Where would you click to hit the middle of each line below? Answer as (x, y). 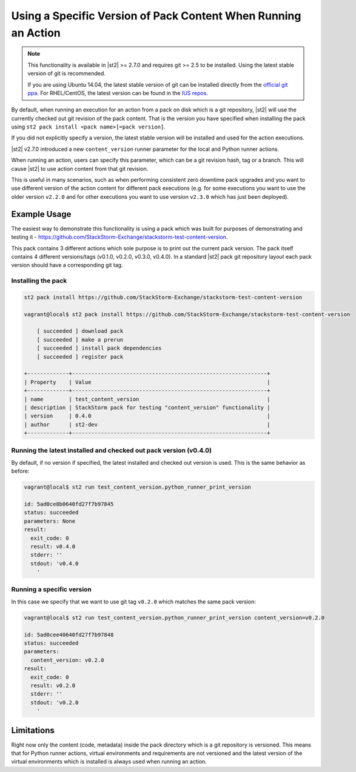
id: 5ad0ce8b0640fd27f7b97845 (69, 504)
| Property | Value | (147, 382)
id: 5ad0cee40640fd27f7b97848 (69, 634)
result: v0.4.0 (53, 546)
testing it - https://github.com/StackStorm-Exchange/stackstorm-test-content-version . (119, 237)
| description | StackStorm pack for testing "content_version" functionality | (147, 407)
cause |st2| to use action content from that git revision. (80, 168)
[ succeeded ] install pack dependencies (99, 348)
